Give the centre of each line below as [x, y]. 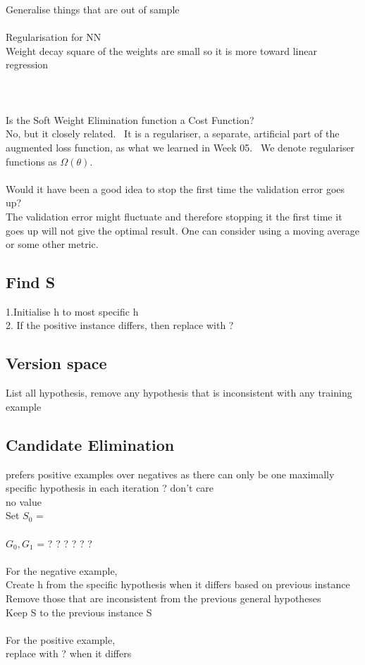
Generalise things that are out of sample [93, 9]
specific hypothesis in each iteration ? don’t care [110, 488]
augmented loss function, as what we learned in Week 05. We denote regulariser [180, 147]
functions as [31, 161]
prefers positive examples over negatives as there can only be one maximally [170, 474]
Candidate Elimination [90, 444]
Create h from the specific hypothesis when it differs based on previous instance [178, 584]
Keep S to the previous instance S [79, 612]
